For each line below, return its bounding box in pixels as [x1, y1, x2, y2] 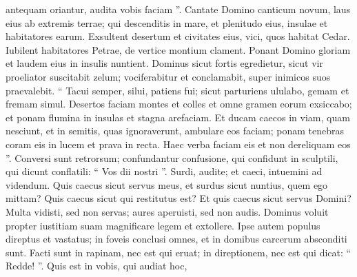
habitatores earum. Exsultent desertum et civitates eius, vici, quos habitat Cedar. [6, 29, 350, 43]
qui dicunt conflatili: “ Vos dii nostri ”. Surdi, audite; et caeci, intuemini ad [6, 164, 323, 178]
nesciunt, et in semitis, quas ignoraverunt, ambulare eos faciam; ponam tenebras [6, 123, 344, 138]
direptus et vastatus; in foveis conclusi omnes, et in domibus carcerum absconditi [6, 232, 347, 246]
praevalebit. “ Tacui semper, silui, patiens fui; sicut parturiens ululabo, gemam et [6, 83, 349, 97]
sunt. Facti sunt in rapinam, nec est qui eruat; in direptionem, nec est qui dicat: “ [6, 245, 351, 259]
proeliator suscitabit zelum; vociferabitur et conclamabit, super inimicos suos [6, 69, 331, 83]
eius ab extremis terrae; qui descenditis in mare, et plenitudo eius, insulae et [6, 15, 328, 30]
